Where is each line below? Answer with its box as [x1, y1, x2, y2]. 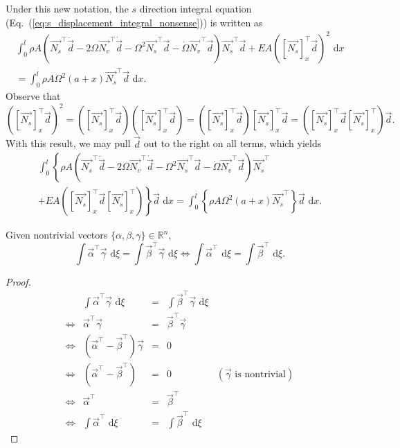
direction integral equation [139, 1, 252, 15]
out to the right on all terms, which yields [143, 136, 322, 150]
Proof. [6, 274, 31, 288]
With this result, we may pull [6, 136, 131, 150]
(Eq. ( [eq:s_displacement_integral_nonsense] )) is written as [6, 15, 263, 29]
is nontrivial [235, 369, 286, 379]
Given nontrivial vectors [6, 227, 108, 242]
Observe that [6, 89, 61, 103]
